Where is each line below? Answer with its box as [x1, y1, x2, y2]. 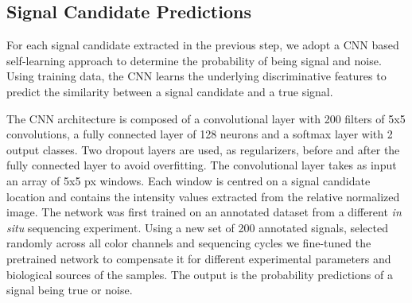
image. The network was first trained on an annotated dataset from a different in [6, 204, 402, 220]
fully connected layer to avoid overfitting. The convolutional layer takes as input [6, 157, 397, 173]
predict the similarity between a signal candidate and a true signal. [6, 83, 333, 99]
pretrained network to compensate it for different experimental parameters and [6, 250, 391, 266]
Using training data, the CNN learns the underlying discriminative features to [6, 68, 387, 84]
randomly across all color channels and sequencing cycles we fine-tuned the [6, 235, 371, 251]
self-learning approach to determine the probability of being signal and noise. [6, 52, 382, 68]
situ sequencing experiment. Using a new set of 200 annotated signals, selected [6, 219, 388, 235]
